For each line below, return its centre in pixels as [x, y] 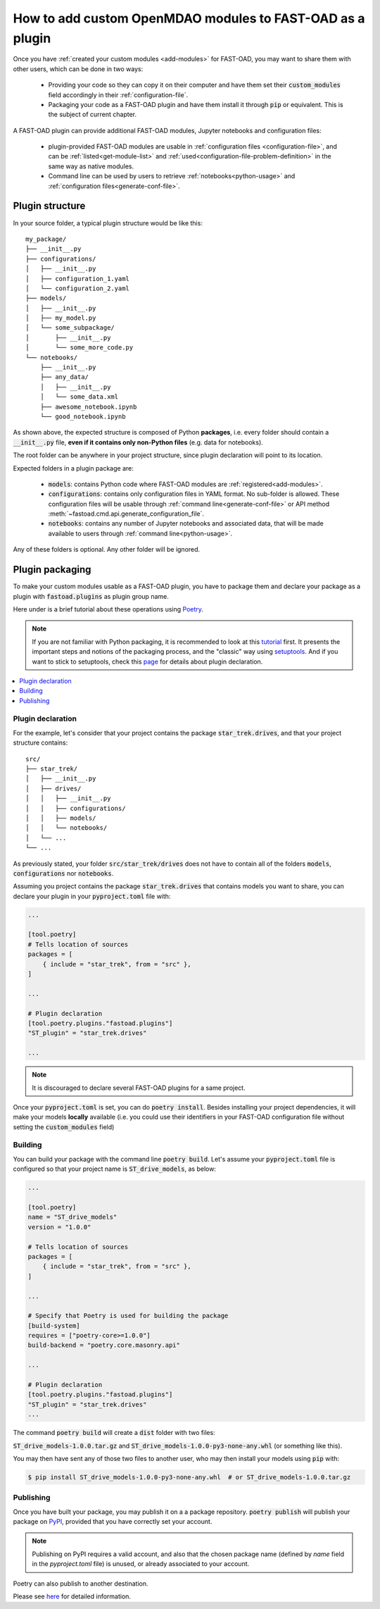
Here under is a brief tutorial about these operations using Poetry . [108, 609]
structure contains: [40, 743]
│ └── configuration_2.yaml [78, 288]
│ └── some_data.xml [79, 397]
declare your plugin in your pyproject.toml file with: [92, 896]
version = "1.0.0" [59, 1227]
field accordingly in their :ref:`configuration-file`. [118, 94]
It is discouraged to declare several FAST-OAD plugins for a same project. [139, 1088]
